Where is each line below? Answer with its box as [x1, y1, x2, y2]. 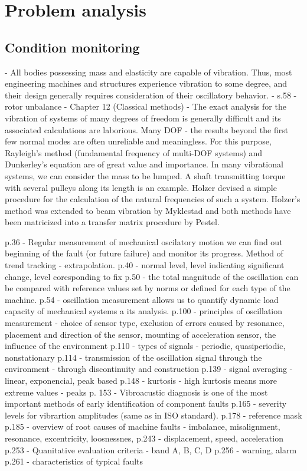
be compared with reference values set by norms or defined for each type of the [5, 282, 290, 294]
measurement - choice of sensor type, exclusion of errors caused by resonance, [5, 317, 285, 329]
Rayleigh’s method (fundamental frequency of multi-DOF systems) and [5, 146, 263, 159]
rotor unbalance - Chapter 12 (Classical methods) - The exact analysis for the [5, 100, 286, 113]
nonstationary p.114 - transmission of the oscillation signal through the [5, 351, 262, 363]
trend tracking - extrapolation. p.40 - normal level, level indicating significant [5, 259, 285, 271]
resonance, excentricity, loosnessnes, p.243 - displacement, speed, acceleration [5, 432, 283, 444]
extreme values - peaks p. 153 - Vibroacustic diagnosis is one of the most [5, 386, 268, 398]
